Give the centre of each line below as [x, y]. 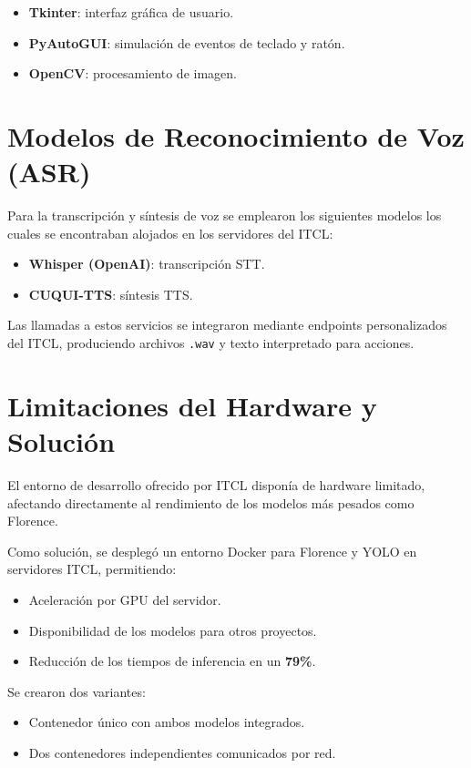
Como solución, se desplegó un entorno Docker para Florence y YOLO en [212, 551]
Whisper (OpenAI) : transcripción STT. [147, 264]
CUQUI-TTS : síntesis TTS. [111, 294]
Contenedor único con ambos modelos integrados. [167, 722]
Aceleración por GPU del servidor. [125, 599]
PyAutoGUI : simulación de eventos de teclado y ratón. [187, 42]
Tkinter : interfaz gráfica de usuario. [131, 12]
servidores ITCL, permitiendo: [92, 569]
